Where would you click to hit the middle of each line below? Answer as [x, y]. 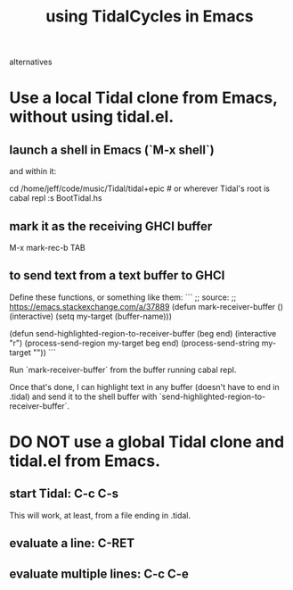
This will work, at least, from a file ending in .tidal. [100, 515]
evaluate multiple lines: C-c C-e [99, 573]
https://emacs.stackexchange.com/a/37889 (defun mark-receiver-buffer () [146, 306]
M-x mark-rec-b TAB [48, 248]
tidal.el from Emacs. [85, 461]
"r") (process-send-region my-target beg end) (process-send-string [134, 343]
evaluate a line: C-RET [72, 543]
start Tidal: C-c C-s [64, 494]
